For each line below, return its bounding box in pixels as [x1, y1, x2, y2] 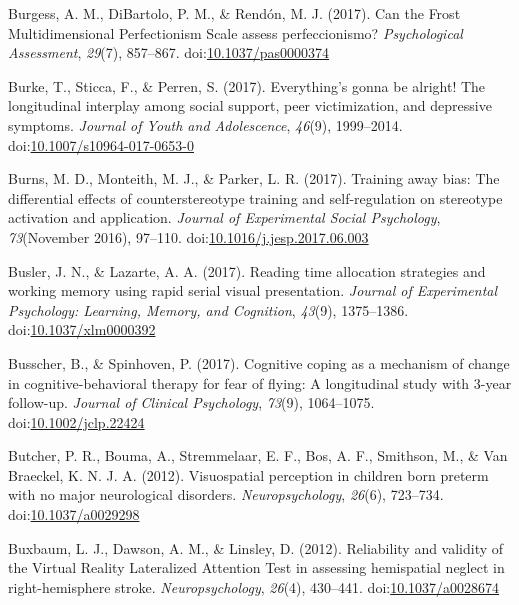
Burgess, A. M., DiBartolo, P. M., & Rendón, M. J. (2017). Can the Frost [8, 3, 461, 23]
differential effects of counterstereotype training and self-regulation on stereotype [8, 187, 503, 208]
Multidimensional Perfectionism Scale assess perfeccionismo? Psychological [8, 22, 463, 43]
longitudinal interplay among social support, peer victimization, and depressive [8, 95, 492, 116]
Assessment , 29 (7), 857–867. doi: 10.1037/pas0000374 [8, 42, 330, 63]
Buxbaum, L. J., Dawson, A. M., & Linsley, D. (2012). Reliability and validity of [8, 537, 504, 558]
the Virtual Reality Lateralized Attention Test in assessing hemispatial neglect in [8, 557, 505, 578]
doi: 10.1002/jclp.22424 [8, 411, 145, 432]
